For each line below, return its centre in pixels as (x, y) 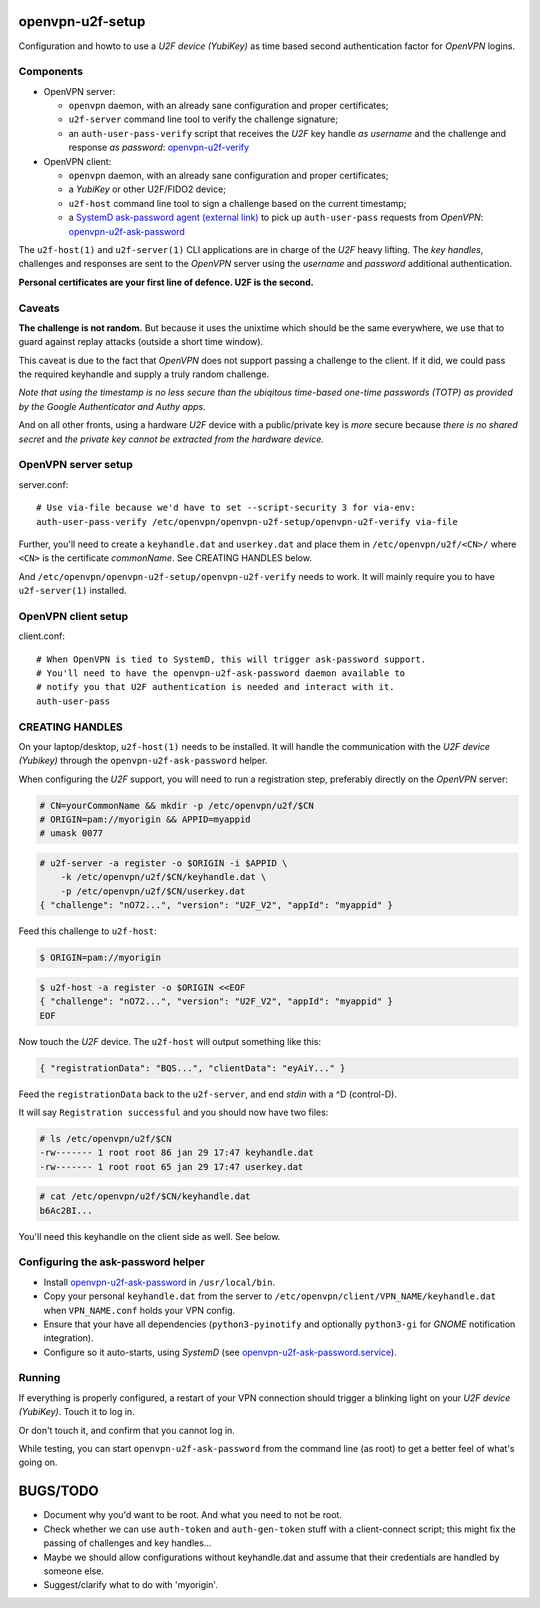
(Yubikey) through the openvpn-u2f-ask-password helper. (143, 761)
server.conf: (43, 484)
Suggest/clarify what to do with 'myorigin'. (131, 1585)
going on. (38, 1462)
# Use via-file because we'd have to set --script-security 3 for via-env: (226, 508)
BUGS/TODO (58, 1491)
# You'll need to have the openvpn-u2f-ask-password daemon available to (221, 673)
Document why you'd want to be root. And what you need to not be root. (192, 1515)
